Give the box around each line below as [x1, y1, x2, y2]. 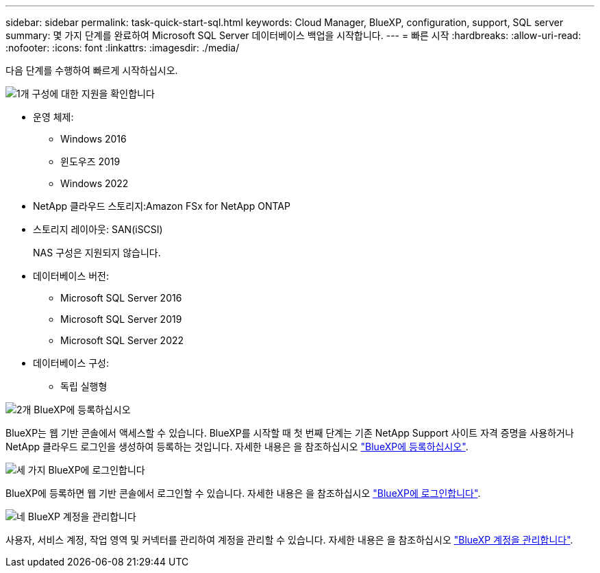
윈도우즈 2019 [60, 156, 121, 167]
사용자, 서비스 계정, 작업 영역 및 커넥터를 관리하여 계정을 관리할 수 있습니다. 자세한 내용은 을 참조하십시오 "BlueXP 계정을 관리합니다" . [5, 534, 573, 546]
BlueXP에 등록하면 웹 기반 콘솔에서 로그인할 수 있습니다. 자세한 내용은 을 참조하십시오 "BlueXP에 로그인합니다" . [5, 487, 481, 499]
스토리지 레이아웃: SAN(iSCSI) [33, 223, 163, 235]
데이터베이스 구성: [33, 357, 110, 369]
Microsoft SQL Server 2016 [60, 292, 182, 304]
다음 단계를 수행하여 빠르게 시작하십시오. [5, 64, 178, 76]
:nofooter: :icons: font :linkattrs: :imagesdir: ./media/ [5, 42, 240, 53]
